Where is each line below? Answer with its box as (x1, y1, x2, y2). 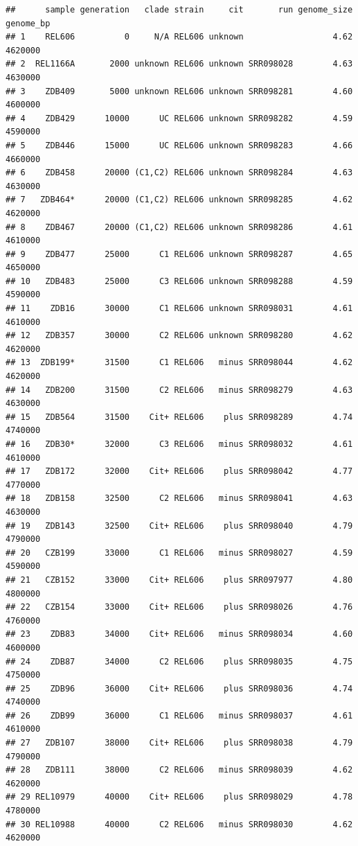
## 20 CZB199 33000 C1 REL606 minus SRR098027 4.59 (6, 547, 353, 558)
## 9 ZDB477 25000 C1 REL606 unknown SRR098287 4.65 (6, 249, 353, 259)
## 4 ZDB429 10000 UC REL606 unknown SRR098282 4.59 (6, 113, 353, 123)
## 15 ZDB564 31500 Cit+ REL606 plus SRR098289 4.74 (6, 412, 353, 422)
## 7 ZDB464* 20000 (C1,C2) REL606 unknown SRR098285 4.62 (6, 195, 353, 205)
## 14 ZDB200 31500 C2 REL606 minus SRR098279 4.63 (6, 385, 353, 395)
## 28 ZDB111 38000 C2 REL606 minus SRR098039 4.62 (6, 765, 353, 775)
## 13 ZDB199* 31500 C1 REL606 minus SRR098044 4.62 (6, 358, 353, 368)
